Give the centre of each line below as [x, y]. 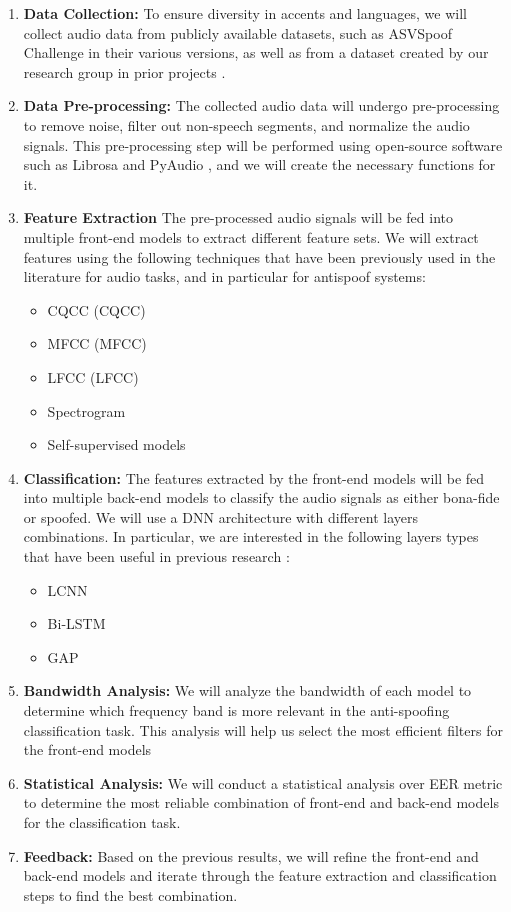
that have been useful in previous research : [156, 556]
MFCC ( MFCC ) [97, 343]
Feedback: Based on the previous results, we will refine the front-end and [251, 855]
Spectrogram [86, 410]
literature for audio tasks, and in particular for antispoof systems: [224, 276]
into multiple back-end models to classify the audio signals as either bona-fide [261, 497]
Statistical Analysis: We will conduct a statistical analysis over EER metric [263, 782]
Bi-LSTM [76, 623]
